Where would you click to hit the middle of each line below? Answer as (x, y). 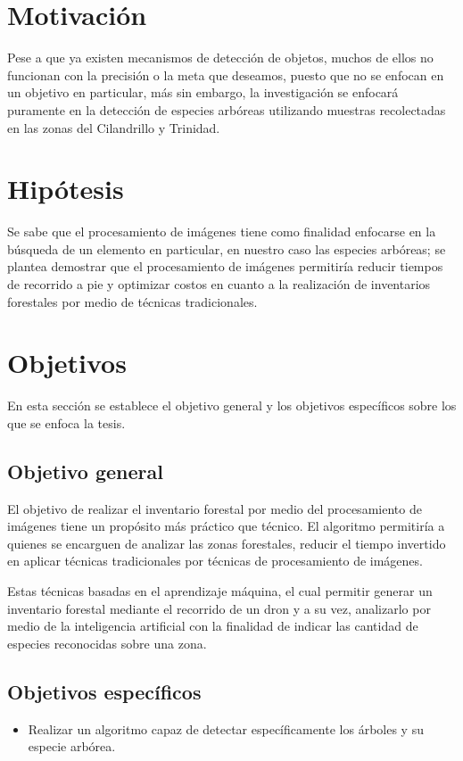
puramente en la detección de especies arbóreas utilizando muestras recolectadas (227, 109)
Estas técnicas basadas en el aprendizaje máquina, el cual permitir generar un (220, 591)
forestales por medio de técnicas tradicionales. (132, 301)
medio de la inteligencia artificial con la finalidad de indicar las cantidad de (213, 626)
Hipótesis (66, 189)
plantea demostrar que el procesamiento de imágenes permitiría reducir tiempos (225, 266)
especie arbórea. (72, 746)
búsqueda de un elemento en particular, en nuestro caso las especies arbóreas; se (227, 248)
